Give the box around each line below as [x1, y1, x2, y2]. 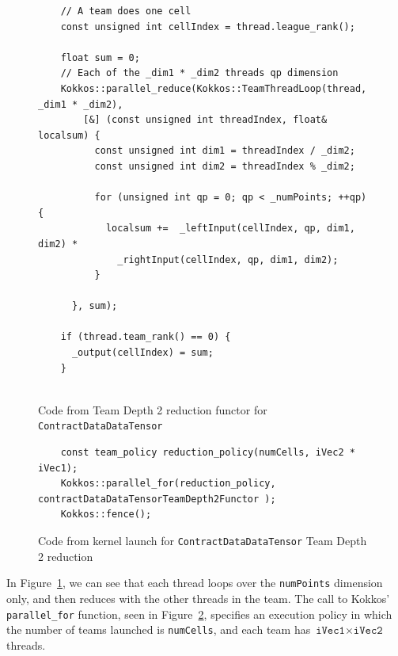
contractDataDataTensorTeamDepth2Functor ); [38, 493, 276, 505]
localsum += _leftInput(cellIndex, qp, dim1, [105, 223, 355, 235]
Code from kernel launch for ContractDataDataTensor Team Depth [38, 532, 367, 549]
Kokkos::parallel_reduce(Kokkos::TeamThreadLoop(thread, [60, 82, 367, 94]
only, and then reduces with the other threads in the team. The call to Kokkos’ [6, 589, 390, 606]
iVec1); [38, 462, 78, 474]
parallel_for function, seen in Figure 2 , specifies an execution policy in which [6, 605, 392, 622]
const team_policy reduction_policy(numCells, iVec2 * [60, 447, 355, 459]
